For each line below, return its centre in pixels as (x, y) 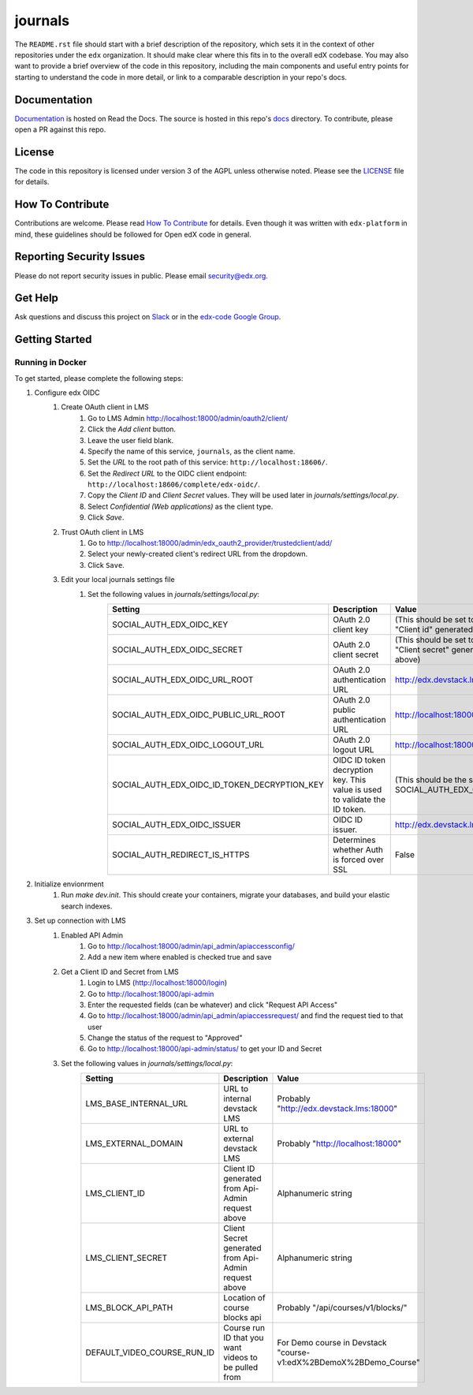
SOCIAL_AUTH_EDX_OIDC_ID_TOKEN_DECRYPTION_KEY (218, 785)
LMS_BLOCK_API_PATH (129, 1307)
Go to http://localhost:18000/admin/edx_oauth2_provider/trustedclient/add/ (210, 543)
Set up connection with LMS (80, 921)
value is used (357, 790)
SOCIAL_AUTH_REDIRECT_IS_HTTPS (181, 854)
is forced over (358, 860)
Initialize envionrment (69, 884)
